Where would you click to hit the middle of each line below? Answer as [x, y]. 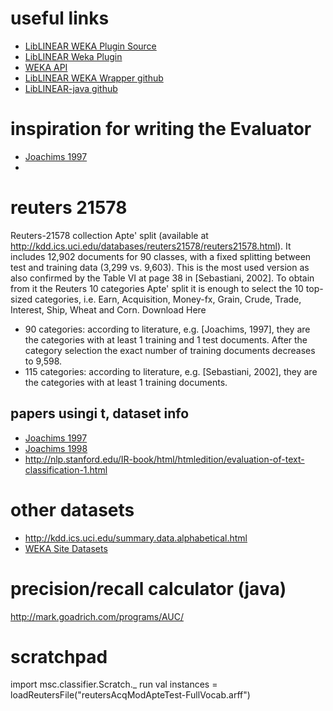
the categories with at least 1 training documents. [126, 382]
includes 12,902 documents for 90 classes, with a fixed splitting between [161, 256]
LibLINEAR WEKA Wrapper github [94, 78]
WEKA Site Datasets [66, 548]
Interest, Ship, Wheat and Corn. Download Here [108, 309]
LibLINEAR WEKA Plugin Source [90, 46]
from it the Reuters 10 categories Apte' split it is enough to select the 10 [157, 288]
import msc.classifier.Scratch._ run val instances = [114, 684]
